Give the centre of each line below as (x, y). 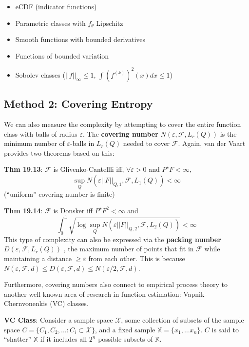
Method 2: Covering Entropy (78, 104)
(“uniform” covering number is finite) (59, 194)
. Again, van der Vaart (212, 143)
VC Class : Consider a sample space (58, 319)
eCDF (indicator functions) (56, 6)
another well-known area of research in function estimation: (93, 294)
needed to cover (146, 143)
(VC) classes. (69, 303)
